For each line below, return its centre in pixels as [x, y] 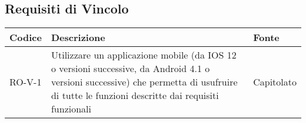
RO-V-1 [26, 82]
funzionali [71, 109]
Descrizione [78, 37]
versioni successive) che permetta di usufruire [144, 82]
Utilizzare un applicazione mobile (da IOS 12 [144, 55]
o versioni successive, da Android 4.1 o [130, 69]
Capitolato [275, 82]
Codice [26, 37]
